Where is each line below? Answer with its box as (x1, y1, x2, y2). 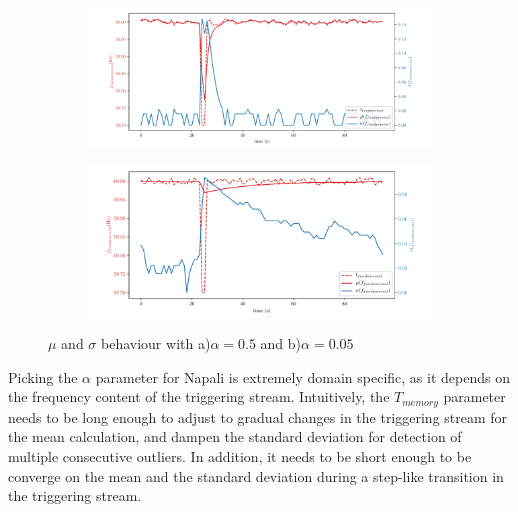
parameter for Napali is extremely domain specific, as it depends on (95, 366, 510, 387)
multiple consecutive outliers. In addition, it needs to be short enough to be (8, 445, 472, 466)
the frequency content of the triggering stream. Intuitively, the (8, 386, 390, 407)
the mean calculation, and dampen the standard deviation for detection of (8, 426, 462, 447)
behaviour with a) (101, 333, 211, 354)
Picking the (8, 366, 78, 387)
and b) (260, 333, 302, 354)
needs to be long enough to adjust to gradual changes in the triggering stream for (8, 406, 508, 427)
